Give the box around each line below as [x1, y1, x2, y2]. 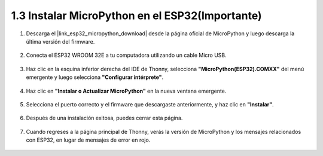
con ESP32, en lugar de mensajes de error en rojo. [26, 136, 151, 143]
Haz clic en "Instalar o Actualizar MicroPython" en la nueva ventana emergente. [26, 87, 227, 94]
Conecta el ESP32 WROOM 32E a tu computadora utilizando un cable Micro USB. [26, 51, 227, 59]
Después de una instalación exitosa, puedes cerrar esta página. [26, 114, 183, 122]
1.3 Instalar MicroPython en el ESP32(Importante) [11, 9, 263, 22]
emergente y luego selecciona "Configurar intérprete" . [26, 74, 164, 81]
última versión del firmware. [26, 38, 95, 45]
